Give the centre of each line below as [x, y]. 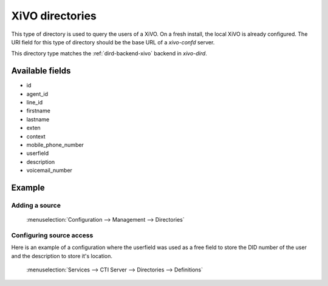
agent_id [37, 94]
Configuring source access [52, 235]
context [36, 136]
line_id [35, 103]
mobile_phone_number [55, 145]
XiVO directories [54, 16]
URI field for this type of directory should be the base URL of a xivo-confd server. [113, 42]
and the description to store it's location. [62, 256]
